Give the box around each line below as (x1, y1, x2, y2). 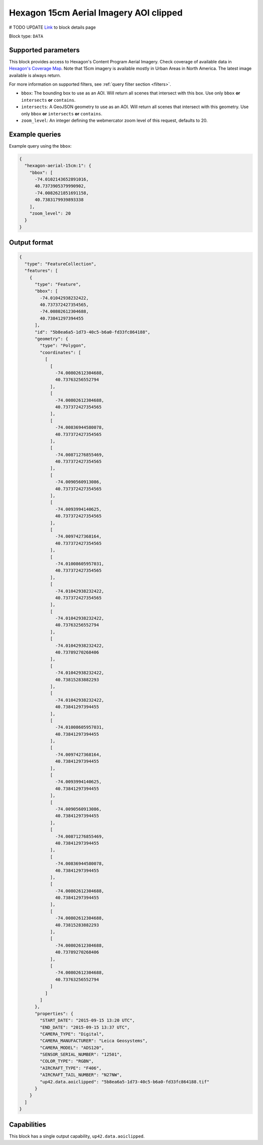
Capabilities (9, 1120, 46, 1128)
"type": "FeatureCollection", (24, 261, 97, 266)
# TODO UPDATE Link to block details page (9, 24, 96, 30)
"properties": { (35, 1011, 74, 1016)
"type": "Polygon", (39, 343, 86, 348)
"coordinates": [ (39, 350, 81, 355)
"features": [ (24, 268, 58, 274)
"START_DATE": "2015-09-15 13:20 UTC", (39, 1018, 135, 1023)
